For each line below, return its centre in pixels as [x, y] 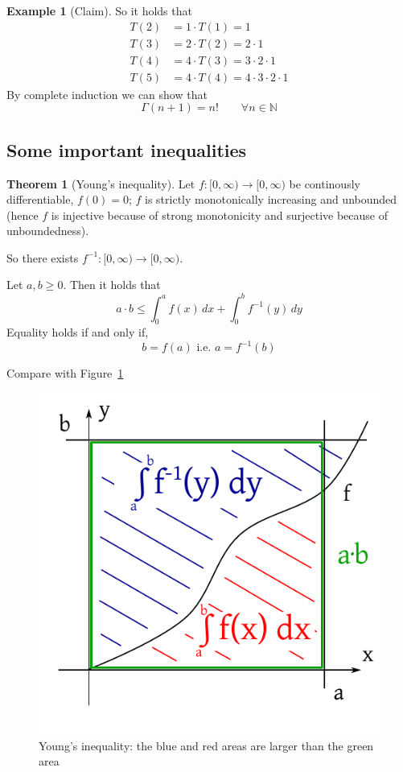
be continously [325, 183]
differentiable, [40, 199]
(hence [23, 215]
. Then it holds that [112, 285]
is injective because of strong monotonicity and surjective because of [219, 215]
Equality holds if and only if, [78, 332]
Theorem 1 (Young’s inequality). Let [101, 183]
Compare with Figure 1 [65, 373]
